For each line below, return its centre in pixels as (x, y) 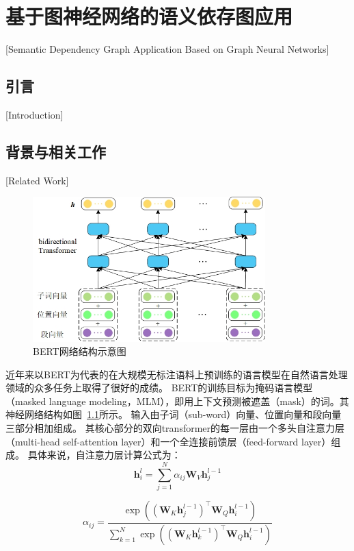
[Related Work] (37, 180)
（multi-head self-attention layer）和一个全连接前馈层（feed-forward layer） (168, 441)
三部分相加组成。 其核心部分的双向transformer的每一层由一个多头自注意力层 (175, 428)
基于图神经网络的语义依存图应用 (149, 16)
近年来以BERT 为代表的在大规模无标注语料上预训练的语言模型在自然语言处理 (177, 374)
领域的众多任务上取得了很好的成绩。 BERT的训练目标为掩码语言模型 (159, 388)
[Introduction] (35, 114)
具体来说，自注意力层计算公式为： (104, 455)
